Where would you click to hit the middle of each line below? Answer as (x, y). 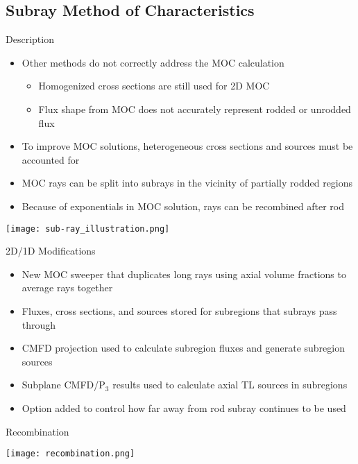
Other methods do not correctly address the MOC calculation (153, 62)
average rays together (67, 287)
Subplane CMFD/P (63, 385)
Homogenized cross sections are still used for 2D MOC (154, 86)
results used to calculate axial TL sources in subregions (230, 385)
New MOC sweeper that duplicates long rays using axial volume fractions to (184, 274)
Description (30, 39)
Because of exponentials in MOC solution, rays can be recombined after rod (183, 206)
